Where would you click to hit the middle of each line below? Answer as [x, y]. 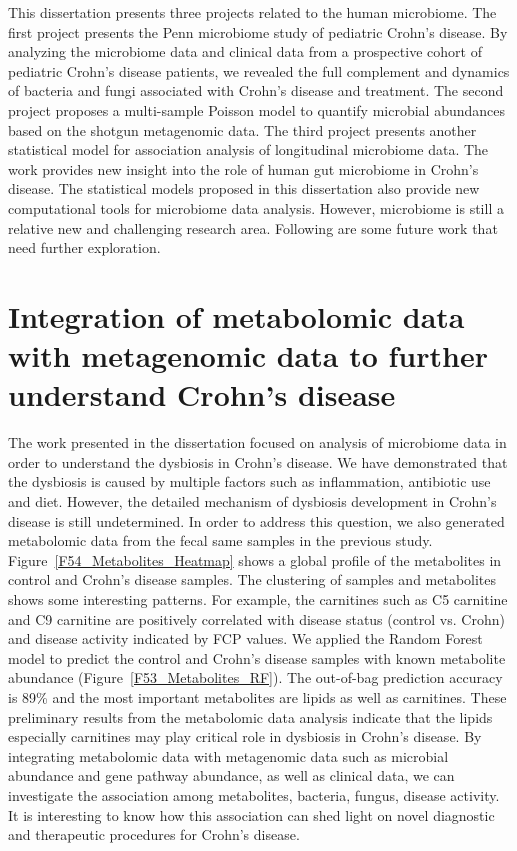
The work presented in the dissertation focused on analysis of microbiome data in [257, 442]
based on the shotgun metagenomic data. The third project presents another [242, 129]
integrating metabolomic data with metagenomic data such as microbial [228, 755]
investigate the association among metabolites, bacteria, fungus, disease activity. [254, 794]
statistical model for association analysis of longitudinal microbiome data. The [248, 149]
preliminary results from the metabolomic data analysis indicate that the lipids [250, 716]
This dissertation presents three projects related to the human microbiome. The [252, 12]
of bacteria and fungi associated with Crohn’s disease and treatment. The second [256, 90]
